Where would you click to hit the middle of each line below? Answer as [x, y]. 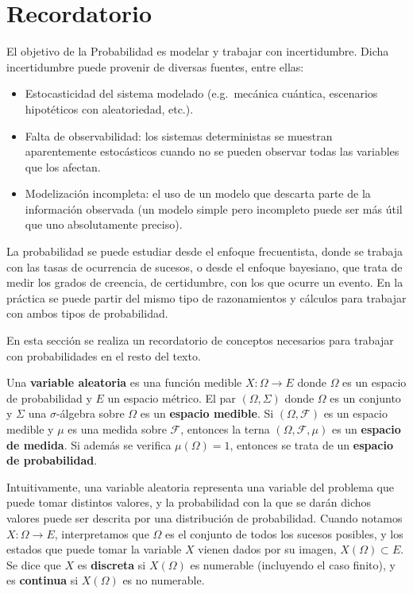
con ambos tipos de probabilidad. [87, 313]
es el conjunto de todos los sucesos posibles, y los [284, 533]
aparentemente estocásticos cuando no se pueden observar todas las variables [212, 151]
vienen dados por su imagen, [267, 549]
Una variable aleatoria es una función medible [124, 382]
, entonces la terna [225, 429]
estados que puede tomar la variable [94, 549]
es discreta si [112, 564]
